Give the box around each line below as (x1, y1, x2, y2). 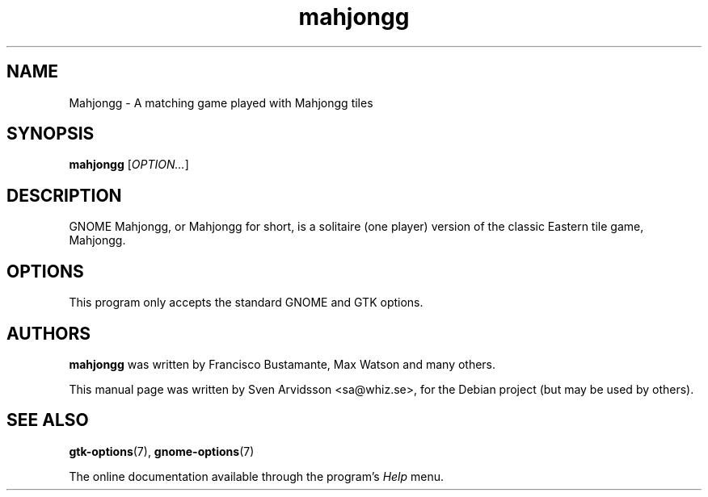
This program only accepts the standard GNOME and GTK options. (69, 295, 424, 310)
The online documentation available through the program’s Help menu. (69, 469, 445, 483)
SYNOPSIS (6, 123, 95, 144)
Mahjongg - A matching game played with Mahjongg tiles (69, 95, 373, 110)
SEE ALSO (6, 410, 89, 431)
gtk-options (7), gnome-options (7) (69, 444, 255, 458)
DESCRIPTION (6, 185, 122, 206)
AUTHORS (6, 323, 91, 344)
